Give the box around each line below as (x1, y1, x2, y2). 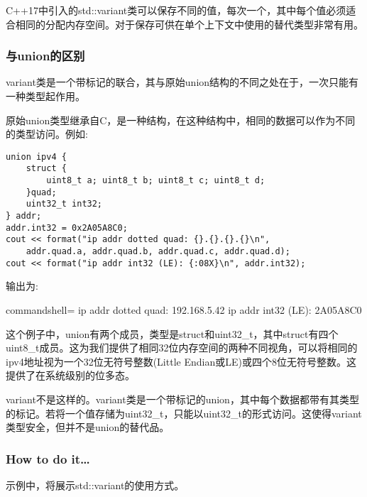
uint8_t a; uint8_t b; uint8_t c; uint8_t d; (46, 175, 265, 186)
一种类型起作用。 (6, 89, 85, 103)
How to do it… (6, 449, 90, 467)
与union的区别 (6, 47, 85, 65)
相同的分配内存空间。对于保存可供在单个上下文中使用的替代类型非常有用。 (15, 16, 363, 31)
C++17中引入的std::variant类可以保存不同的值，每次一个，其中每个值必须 (6, 3, 346, 17)
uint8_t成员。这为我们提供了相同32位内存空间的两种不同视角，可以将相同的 (6, 340, 358, 355)
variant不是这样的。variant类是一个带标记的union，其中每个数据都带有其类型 (6, 391, 359, 406)
